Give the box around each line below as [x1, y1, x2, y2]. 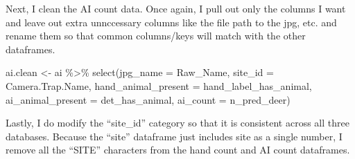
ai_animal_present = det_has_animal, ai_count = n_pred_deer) [6, 92, 291, 106]
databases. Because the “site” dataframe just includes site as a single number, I [6, 129, 343, 143]
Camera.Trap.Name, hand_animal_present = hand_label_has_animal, [6, 78, 312, 93]
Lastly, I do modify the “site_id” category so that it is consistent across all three [6, 115, 349, 130]
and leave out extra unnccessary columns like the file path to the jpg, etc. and [6, 15, 337, 29]
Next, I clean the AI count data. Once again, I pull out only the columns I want [6, 1, 346, 15]
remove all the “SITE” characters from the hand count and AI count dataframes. [6, 142, 350, 157]
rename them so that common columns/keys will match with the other [6, 28, 306, 43]
